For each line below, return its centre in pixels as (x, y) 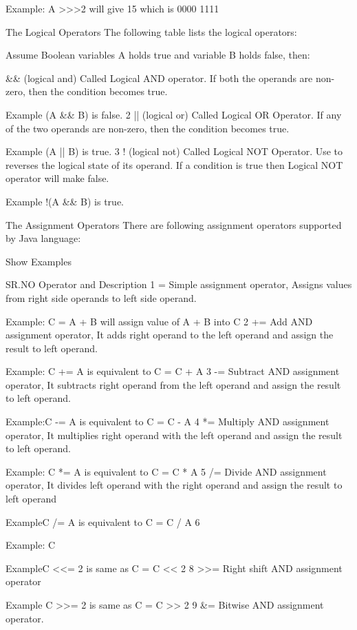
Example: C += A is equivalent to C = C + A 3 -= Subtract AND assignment (173, 371)
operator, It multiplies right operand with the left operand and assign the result (174, 435)
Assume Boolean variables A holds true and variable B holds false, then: (158, 55)
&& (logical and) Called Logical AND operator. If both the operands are (159, 78)
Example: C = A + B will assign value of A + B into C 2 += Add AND (159, 321)
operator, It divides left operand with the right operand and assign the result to (174, 485)
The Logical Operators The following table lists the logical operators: (151, 31)
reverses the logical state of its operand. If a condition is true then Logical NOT (174, 164)
